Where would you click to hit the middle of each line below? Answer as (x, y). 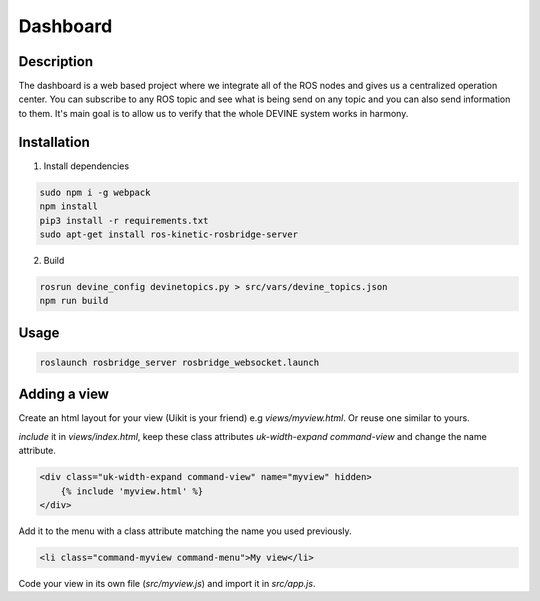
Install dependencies (86, 166)
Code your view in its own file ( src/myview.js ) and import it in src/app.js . (167, 583)
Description (56, 61)
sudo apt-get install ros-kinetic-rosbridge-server (169, 234)
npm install (69, 206)
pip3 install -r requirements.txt (124, 220)
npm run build (74, 301)
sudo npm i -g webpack (95, 192)
